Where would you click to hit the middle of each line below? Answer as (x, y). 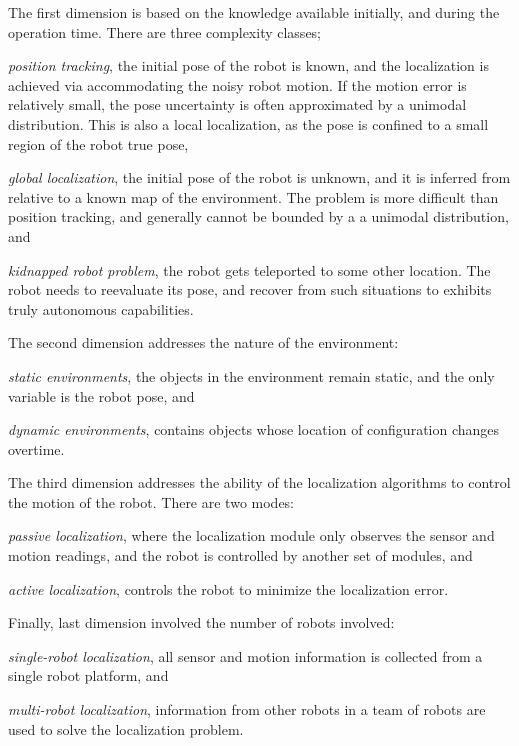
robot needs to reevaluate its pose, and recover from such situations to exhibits (250, 289)
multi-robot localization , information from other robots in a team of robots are (247, 709)
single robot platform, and (88, 675)
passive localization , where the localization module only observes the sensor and (251, 535)
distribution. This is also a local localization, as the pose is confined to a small (248, 123)
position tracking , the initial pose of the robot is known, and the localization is (248, 65)
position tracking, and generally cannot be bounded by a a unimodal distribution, (258, 216)
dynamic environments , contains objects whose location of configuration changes (254, 429)
